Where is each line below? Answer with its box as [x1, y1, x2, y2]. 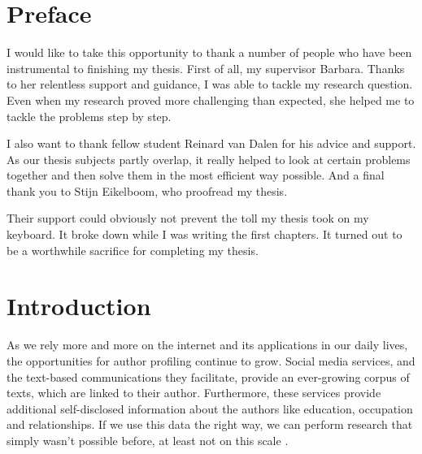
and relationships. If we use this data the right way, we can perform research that [7, 416, 413, 433]
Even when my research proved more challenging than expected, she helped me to [7, 91, 415, 108]
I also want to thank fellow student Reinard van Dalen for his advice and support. [7, 135, 416, 152]
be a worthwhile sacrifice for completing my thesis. [7, 241, 259, 258]
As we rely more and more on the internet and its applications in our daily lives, [7, 336, 408, 353]
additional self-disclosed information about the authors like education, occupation [7, 400, 413, 417]
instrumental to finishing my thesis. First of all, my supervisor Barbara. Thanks [7, 59, 405, 76]
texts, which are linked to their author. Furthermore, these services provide [7, 384, 381, 401]
